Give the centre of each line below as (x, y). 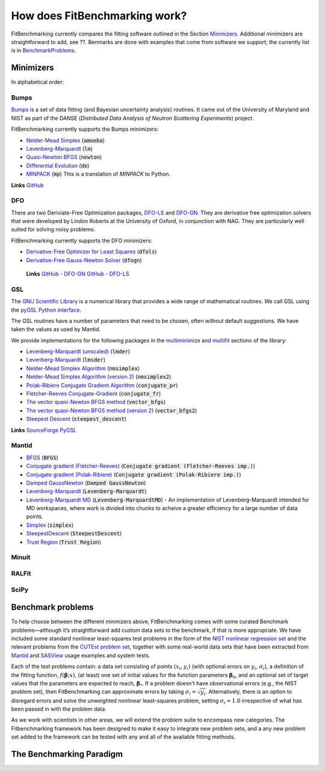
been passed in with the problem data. (59, 709)
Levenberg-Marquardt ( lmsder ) (66, 360)
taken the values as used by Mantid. (56, 329)
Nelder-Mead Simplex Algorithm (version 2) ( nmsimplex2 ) (99, 377)
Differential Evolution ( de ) (58, 165)
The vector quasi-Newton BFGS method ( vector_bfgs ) (96, 402)
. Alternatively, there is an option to (249, 692)
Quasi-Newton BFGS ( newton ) (64, 157)
